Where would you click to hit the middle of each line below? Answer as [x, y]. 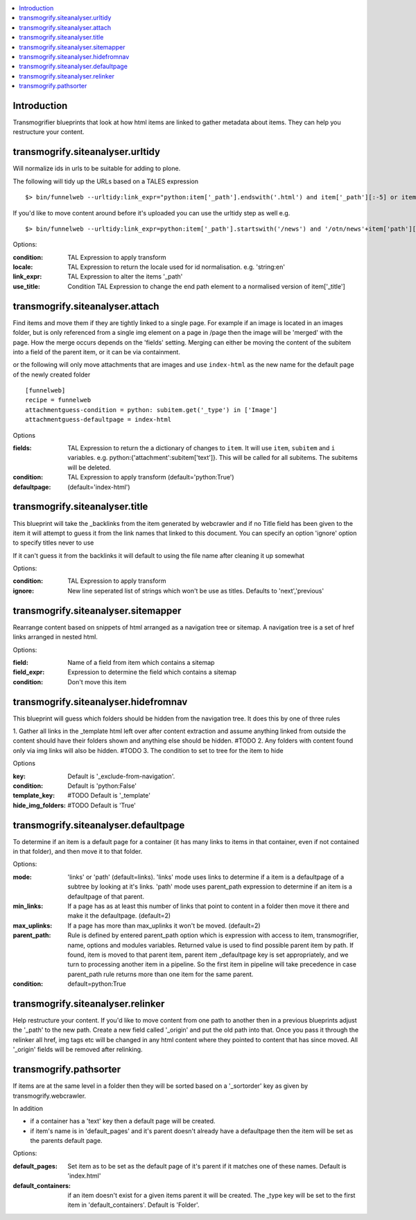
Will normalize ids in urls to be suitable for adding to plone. [97, 168]
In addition [28, 1108]
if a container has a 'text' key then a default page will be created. [123, 1121]
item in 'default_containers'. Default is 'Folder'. [133, 1205]
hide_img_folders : [39, 805]
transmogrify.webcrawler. [50, 1096]
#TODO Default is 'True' [102, 805]
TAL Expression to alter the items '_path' [125, 277]
